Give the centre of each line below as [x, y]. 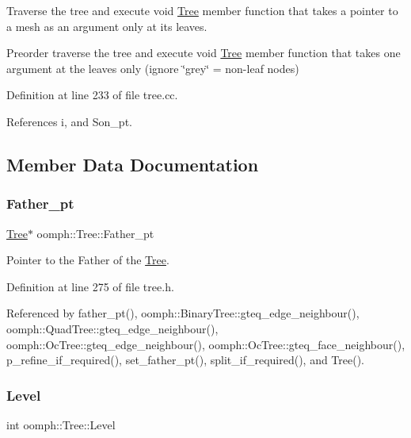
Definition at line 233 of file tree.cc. [92, 95]
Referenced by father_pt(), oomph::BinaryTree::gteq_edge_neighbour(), [183, 313]
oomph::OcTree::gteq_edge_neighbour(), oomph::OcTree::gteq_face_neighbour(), [206, 344]
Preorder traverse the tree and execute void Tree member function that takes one [204, 53]
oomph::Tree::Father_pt [95, 233]
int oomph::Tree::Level [61, 424]
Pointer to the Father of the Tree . [88, 260]
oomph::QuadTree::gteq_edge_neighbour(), [112, 328]
